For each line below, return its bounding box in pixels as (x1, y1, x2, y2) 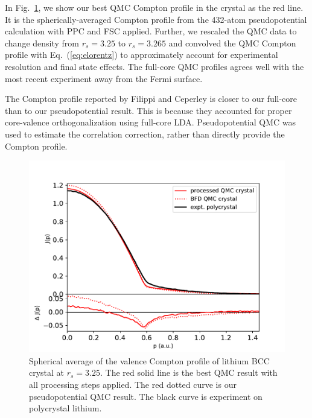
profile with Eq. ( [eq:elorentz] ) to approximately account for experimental (5, 48, 278, 61)
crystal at (29, 366, 65, 379)
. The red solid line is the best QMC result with (100, 366, 278, 379)
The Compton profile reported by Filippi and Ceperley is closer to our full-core (5, 92, 298, 105)
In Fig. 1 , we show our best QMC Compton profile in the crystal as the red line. (5, 1, 304, 13)
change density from (5, 36, 80, 49)
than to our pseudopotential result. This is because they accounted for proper (5, 104, 292, 116)
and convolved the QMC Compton (168, 36, 296, 49)
